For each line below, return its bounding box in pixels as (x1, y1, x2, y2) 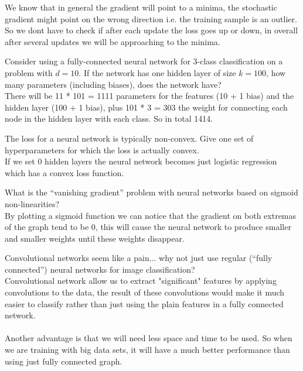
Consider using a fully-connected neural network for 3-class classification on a (5, 55, 283, 67)
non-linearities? (5, 197, 60, 209)
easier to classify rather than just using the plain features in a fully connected (5, 297, 284, 310)
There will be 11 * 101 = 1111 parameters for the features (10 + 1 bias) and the (5, 90, 294, 102)
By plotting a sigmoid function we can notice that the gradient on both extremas (5, 209, 297, 221)
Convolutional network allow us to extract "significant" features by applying (5, 274, 277, 287)
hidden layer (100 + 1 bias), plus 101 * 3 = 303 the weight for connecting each (5, 101, 288, 113)
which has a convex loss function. (5, 166, 124, 178)
